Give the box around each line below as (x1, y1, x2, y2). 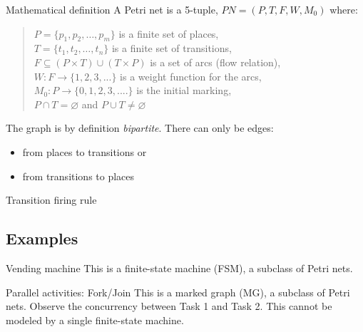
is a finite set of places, (118, 26, 219, 41)
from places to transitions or (22, 144, 147, 159)
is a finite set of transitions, (111, 41, 232, 56)
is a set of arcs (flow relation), (150, 54, 281, 69)
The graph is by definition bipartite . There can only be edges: (6, 120, 274, 135)
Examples (6, 227, 78, 249)
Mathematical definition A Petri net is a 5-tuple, (6, 2, 218, 16)
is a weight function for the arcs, (120, 68, 262, 83)
